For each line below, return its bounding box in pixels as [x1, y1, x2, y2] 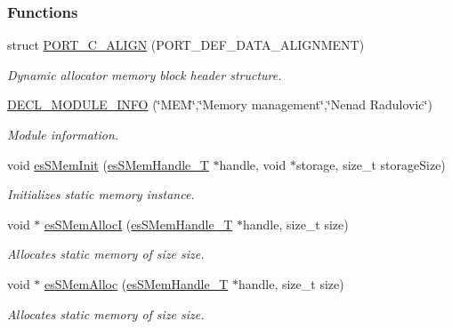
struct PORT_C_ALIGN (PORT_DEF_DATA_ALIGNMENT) [7, 36, 365, 54]
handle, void [219, 155, 287, 173]
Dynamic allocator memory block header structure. [7, 65, 282, 84]
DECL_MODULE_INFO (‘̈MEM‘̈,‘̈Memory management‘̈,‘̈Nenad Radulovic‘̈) [7, 95, 432, 114]
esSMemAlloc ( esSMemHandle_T [44, 274, 229, 293]
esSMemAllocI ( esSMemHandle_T [44, 214, 233, 233]
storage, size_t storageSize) [295, 155, 446, 173]
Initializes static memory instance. [7, 185, 195, 204]
